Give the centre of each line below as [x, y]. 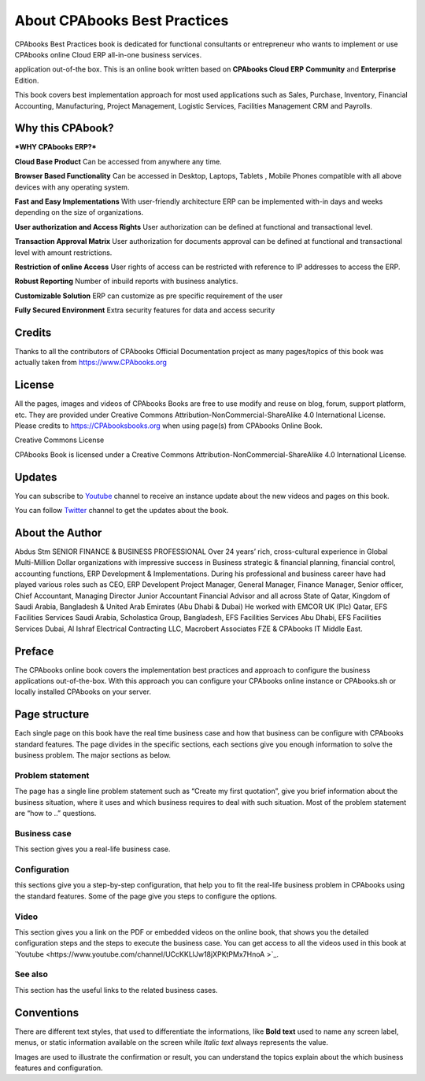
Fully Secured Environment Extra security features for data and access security [145, 310]
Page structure [52, 715]
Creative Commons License [59, 440]
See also [31, 974]
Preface [34, 651]
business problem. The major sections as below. [93, 755]
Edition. [27, 80]
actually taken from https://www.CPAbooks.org [91, 363]
